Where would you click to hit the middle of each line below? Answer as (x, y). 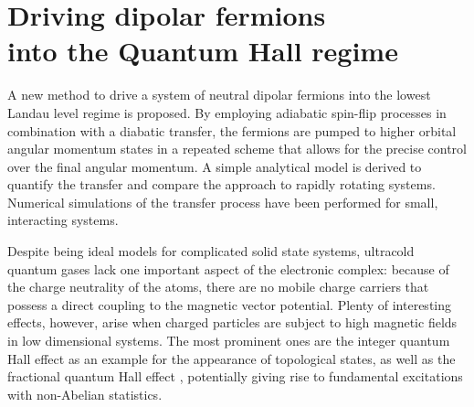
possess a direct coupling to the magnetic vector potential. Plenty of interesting (230, 304)
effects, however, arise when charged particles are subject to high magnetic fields (232, 322)
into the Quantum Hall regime (203, 51)
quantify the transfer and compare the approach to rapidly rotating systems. (221, 184)
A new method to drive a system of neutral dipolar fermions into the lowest (219, 95)
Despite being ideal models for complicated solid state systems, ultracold (211, 251)
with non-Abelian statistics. (85, 394)
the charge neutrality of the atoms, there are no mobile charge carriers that (218, 287)
